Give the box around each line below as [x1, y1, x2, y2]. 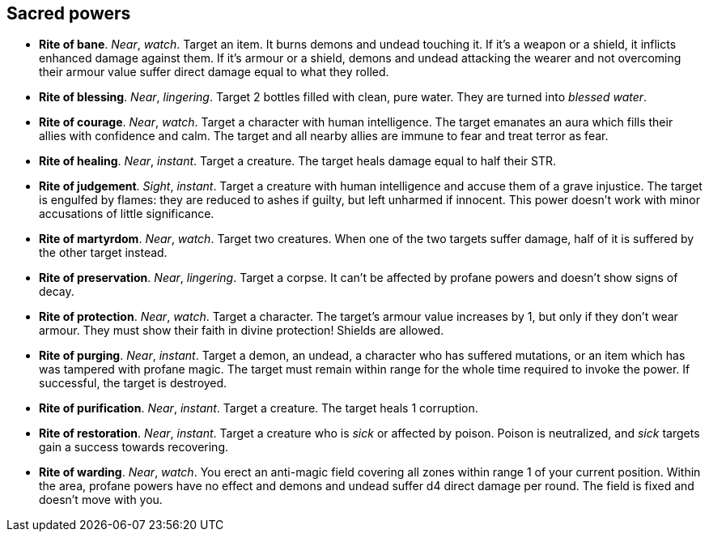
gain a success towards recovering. [39, 440, 228, 455]
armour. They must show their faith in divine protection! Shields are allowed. [39, 323, 444, 338]
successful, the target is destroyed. [39, 376, 227, 391]
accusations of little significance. [39, 207, 214, 221]
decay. [39, 284, 74, 299]
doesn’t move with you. [39, 493, 163, 507]
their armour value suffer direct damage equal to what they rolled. [39, 65, 389, 79]
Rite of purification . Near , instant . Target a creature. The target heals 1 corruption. [39, 401, 478, 416]
